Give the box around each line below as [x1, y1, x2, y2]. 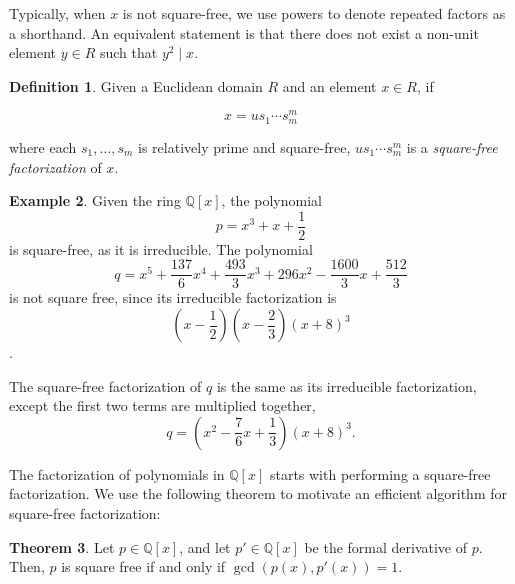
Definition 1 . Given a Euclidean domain [9, 75, 263, 96]
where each [9, 136, 77, 157]
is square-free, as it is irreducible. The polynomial [9, 238, 313, 259]
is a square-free [406, 136, 498, 157]
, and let [179, 536, 231, 557]
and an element [282, 75, 377, 96]
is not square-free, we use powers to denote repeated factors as [122, 3, 506, 23]
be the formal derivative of [304, 536, 468, 557]
